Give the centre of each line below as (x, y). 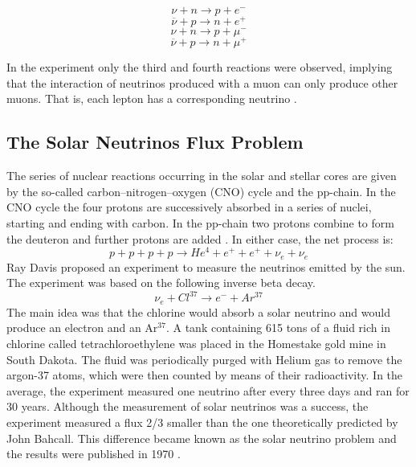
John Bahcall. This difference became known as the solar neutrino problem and (202, 438)
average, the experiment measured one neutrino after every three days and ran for (208, 390)
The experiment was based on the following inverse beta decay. (161, 283)
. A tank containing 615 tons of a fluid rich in (278, 328)
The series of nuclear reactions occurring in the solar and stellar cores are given (202, 176)
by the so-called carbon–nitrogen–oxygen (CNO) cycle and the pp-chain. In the (201, 191)
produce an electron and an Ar (82, 328)
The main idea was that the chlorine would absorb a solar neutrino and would (198, 311)
